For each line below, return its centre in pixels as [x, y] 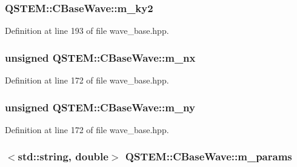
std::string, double [63, 156]
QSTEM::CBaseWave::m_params [209, 156]
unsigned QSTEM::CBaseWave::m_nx [100, 57]
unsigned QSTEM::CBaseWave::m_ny [100, 107]
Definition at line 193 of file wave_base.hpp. [87, 31]
